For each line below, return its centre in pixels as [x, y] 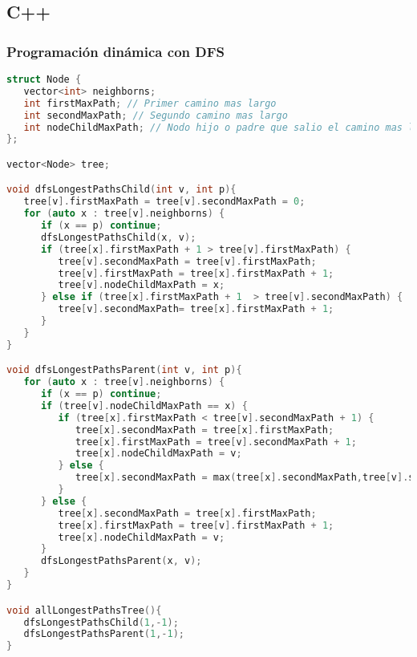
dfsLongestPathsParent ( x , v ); [121, 561]
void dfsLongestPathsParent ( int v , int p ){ [124, 370]
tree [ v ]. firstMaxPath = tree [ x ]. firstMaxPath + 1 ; [196, 273]
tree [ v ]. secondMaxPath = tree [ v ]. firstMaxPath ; [187, 261]
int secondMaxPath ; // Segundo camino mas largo [156, 115]
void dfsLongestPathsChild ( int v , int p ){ [121, 190]
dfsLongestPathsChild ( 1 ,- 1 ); [101, 622]
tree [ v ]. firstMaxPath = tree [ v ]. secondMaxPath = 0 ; [164, 202]
